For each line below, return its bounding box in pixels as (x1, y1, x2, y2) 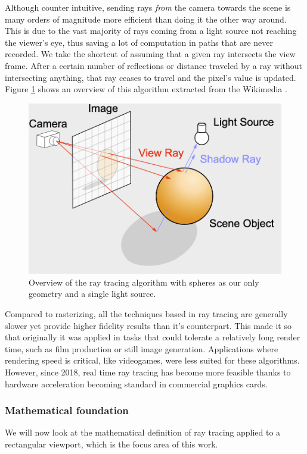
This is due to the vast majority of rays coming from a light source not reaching (5, 24, 297, 37)
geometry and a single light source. (29, 287, 156, 300)
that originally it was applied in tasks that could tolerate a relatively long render (5, 331, 300, 343)
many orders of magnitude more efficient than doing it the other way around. (5, 12, 287, 25)
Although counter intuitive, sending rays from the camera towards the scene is (5, 1, 291, 13)
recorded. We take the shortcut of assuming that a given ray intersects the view (5, 48, 296, 60)
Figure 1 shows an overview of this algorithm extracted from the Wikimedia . (5, 83, 287, 95)
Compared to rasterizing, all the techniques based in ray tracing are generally (5, 307, 288, 320)
